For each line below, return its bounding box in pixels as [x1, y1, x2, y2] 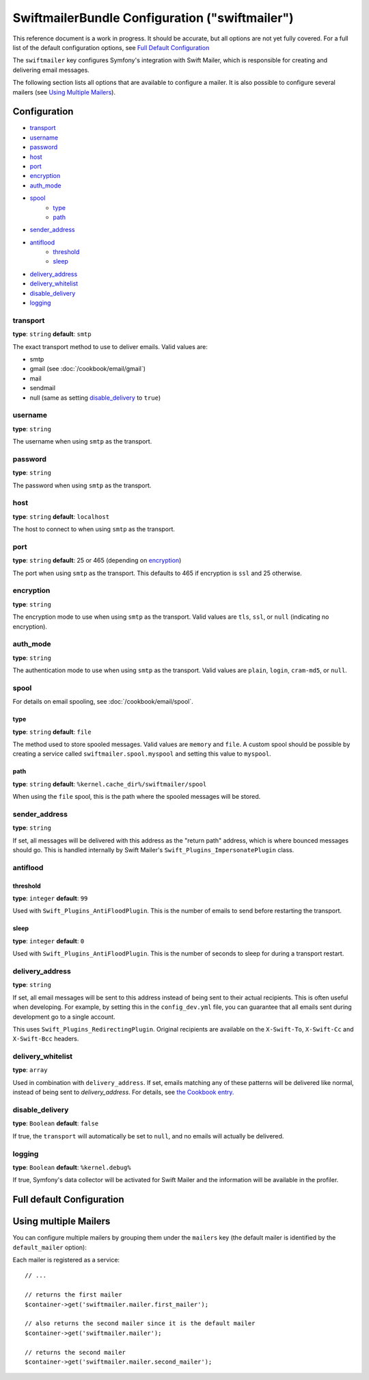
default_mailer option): [12, 1243, 87, 1251]
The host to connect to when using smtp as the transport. [12, 525, 176, 533]
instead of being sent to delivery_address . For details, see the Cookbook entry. [12, 1088, 234, 1097]
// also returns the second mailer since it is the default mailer [25, 1320, 256, 1327]
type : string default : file [12, 728, 92, 736]
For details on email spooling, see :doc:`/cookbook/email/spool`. [12, 698, 194, 706]
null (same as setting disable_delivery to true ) [29, 394, 161, 402]
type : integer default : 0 [12, 936, 85, 945]
